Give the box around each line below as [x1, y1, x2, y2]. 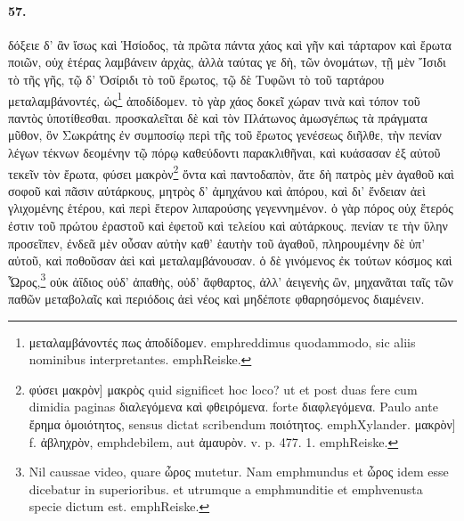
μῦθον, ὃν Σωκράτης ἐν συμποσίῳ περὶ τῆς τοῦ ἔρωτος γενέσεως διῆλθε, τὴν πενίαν [8, 126, 442, 144]
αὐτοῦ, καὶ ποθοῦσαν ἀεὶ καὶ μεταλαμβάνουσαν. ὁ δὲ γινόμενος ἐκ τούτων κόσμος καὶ [8, 251, 452, 270]
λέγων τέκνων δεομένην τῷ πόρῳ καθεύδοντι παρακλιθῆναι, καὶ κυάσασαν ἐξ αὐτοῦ [8, 143, 441, 162]
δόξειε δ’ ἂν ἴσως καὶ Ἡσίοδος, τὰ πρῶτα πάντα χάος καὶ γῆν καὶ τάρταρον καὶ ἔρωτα [8, 35, 452, 53]
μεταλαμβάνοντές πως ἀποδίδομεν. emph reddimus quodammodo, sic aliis [28, 332, 416, 351]
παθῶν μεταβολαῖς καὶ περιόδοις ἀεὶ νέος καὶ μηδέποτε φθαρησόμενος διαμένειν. [8, 289, 425, 308]
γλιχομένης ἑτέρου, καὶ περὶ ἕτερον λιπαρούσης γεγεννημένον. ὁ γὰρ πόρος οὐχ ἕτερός [8, 199, 453, 217]
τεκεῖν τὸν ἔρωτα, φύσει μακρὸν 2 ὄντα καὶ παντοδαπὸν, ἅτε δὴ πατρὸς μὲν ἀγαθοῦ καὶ [8, 161, 454, 183]
